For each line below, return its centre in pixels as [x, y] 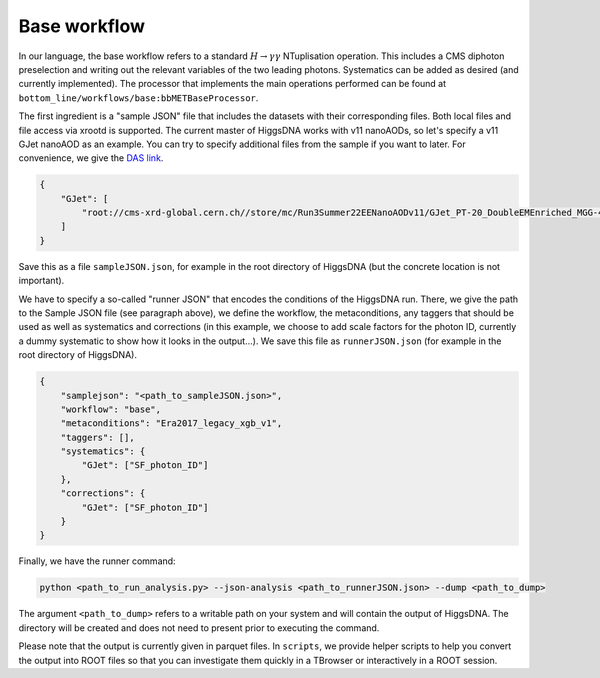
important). [41, 281]
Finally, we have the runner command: [97, 561]
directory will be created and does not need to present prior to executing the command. [199, 627]
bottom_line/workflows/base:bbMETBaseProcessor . [138, 97]
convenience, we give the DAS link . [91, 158]
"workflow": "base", [111, 409]
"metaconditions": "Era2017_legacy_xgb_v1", [171, 423]
